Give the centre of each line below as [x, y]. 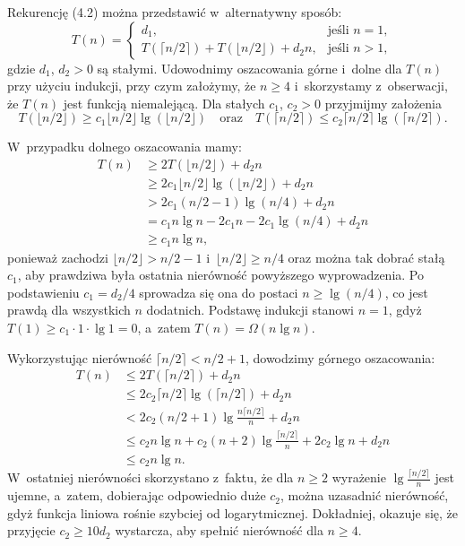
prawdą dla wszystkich [69, 310]
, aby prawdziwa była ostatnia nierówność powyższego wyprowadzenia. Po [220, 275]
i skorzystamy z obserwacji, [371, 86]
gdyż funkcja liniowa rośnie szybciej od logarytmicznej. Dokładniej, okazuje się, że [232, 512]
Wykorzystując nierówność [80, 357]
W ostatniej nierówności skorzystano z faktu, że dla [151, 477]
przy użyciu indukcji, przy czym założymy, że [132, 86]
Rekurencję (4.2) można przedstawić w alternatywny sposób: [175, 12]
